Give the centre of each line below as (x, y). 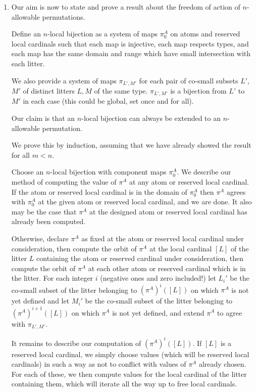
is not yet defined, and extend (158, 312)
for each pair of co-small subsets (189, 80)
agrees (236, 191)
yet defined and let (40, 301)
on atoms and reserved (205, 34)
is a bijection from (198, 91)
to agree (230, 312)
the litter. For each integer (52, 278)
